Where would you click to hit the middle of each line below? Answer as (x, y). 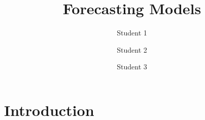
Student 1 (132, 33)
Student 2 (132, 49)
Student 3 (132, 67)
